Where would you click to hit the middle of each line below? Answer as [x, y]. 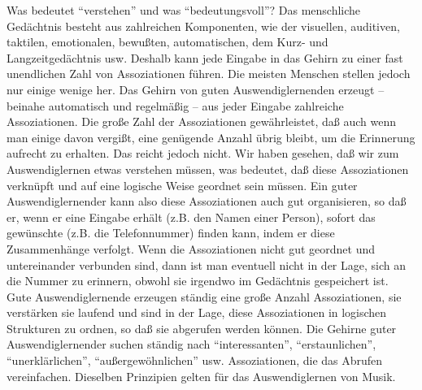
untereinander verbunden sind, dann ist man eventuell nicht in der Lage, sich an [207, 264]
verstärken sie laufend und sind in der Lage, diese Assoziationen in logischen [197, 312]
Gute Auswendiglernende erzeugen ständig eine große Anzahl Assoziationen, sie [204, 296]
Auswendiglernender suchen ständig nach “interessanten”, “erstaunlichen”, [191, 344]
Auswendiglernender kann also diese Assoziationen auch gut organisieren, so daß [207, 201]
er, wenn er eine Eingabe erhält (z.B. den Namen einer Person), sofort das [191, 217]
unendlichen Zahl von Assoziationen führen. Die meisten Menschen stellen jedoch [209, 74]
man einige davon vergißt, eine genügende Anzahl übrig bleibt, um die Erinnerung [211, 137]
